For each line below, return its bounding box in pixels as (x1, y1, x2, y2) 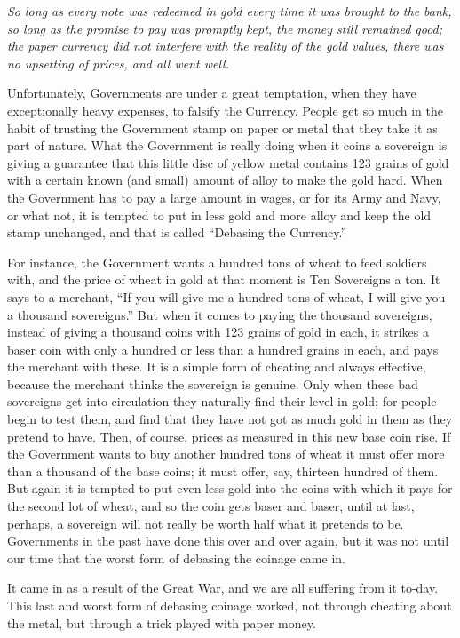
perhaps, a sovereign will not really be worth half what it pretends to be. (7, 514, 404, 532)
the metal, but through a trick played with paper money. (7, 613, 316, 632)
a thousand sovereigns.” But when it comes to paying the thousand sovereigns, (7, 305, 432, 323)
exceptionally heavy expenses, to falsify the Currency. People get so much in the (7, 100, 443, 119)
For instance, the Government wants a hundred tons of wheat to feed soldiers (7, 252, 427, 271)
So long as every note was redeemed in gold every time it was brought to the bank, (7, 2, 452, 20)
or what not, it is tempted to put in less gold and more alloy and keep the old (7, 205, 432, 224)
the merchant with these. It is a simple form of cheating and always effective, (7, 357, 426, 376)
